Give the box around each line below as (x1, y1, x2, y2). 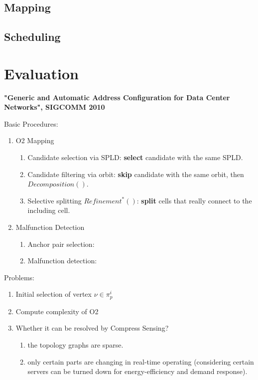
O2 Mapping (15, 135, 54, 146)
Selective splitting (27, 195, 82, 205)
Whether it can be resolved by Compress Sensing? (15, 323, 169, 333)
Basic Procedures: (4, 118, 58, 129)
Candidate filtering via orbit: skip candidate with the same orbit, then (27, 169, 244, 179)
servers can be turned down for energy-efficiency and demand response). (27, 366, 248, 377)
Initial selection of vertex (15, 289, 92, 299)
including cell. (27, 205, 70, 215)
